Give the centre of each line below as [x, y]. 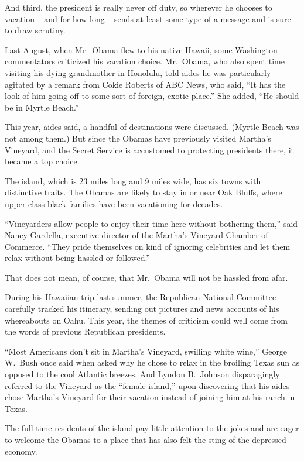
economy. [21, 451]
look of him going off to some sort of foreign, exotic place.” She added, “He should [152, 96]
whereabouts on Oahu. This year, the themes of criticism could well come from [146, 320]
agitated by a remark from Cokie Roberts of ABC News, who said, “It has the [145, 84]
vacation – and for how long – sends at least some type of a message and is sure [148, 18]
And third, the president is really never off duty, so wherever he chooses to [139, 7]
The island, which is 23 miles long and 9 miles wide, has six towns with [133, 180]
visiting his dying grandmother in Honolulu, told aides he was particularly [138, 72]
